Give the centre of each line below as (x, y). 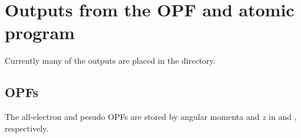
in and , (283, 117)
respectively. (27, 128)
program (40, 32)
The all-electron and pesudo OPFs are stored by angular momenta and (132, 117)
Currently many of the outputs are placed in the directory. (110, 61)
